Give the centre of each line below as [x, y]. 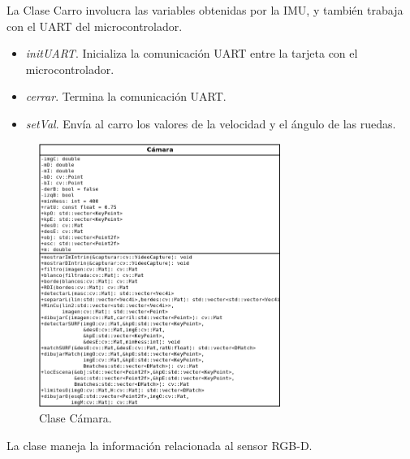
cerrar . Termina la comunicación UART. [126, 96]
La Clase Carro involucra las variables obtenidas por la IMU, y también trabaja [205, 10]
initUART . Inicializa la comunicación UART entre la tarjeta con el [192, 53]
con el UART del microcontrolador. [95, 26]
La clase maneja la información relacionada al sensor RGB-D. [160, 446]
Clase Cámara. [76, 418]
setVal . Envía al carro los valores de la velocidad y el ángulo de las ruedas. [211, 123]
